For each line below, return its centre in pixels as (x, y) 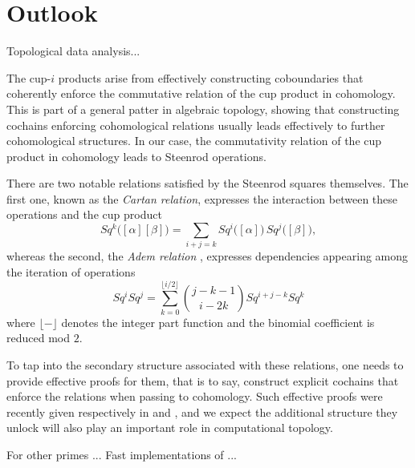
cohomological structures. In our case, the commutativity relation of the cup (194, 141)
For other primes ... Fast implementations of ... (122, 454)
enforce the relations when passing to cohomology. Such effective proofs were (195, 396)
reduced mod (38, 338)
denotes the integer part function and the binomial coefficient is (218, 322)
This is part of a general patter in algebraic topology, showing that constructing (203, 109)
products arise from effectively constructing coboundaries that (211, 77)
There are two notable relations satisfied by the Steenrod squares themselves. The (207, 183)
